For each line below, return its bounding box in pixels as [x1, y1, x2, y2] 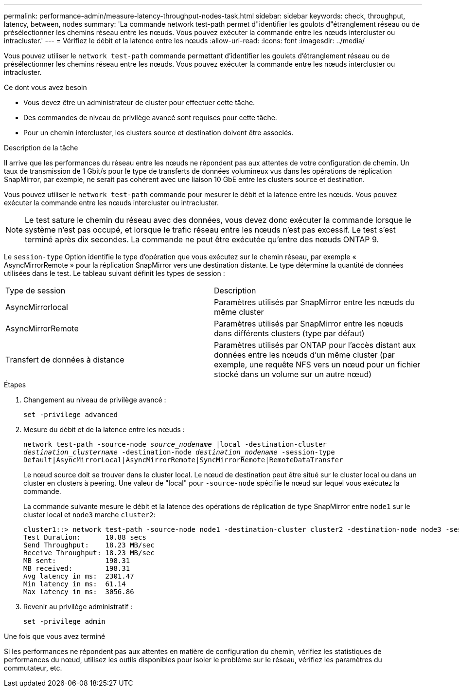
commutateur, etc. [4, 664, 62, 672]
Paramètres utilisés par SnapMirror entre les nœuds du [214, 297, 415, 307]
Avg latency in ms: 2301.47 [23, 572, 134, 580]
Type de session [5, 286, 66, 295]
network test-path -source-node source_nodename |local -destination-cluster [23, 440, 327, 448]
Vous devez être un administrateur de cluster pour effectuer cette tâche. [23, 98, 255, 107]
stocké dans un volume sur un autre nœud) [214, 369, 372, 379]
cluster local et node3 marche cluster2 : [23, 510, 156, 519]
